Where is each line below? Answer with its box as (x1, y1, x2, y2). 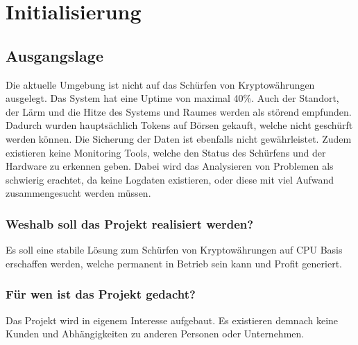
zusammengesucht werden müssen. (6, 186, 151, 200)
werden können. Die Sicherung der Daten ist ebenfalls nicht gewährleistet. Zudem (6, 131, 352, 145)
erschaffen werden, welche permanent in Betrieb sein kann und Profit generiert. (6, 256, 342, 270)
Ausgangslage (6, 44, 103, 66)
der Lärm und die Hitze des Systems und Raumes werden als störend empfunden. (6, 104, 352, 118)
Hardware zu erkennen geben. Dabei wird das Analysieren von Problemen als (6, 159, 334, 173)
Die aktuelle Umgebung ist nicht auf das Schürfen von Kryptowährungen (6, 77, 315, 91)
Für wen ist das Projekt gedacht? (6, 285, 196, 303)
